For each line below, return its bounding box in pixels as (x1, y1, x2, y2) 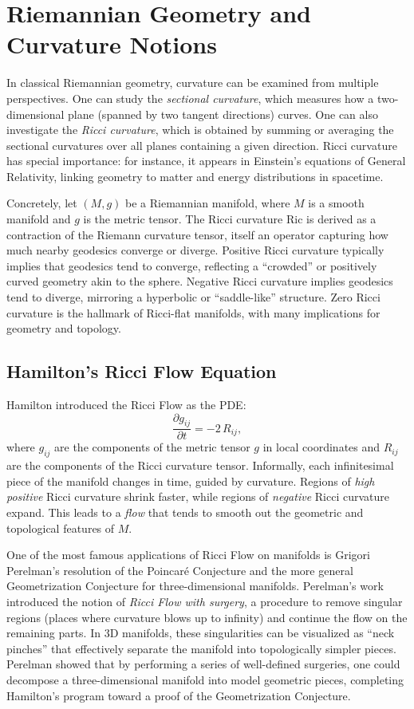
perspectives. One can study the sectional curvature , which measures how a (6, 89, 374, 106)
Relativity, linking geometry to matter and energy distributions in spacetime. (6, 167, 384, 184)
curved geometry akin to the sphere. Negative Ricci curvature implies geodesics (6, 273, 393, 290)
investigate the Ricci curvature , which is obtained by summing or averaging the (6, 121, 394, 138)
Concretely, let (6, 195, 77, 211)
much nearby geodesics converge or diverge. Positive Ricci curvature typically (6, 242, 384, 258)
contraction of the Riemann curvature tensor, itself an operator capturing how (6, 226, 388, 242)
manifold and (6, 211, 71, 227)
